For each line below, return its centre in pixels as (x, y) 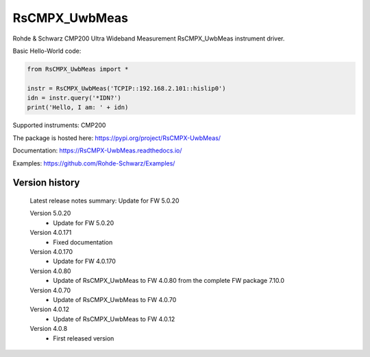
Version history (46, 183)
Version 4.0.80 (50, 270)
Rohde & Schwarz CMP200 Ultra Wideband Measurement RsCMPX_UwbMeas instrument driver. (149, 38)
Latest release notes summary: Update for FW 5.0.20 (104, 201)
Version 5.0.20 (50, 214)
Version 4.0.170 (51, 252)
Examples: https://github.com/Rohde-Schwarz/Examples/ (94, 163)
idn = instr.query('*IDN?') (74, 98)
